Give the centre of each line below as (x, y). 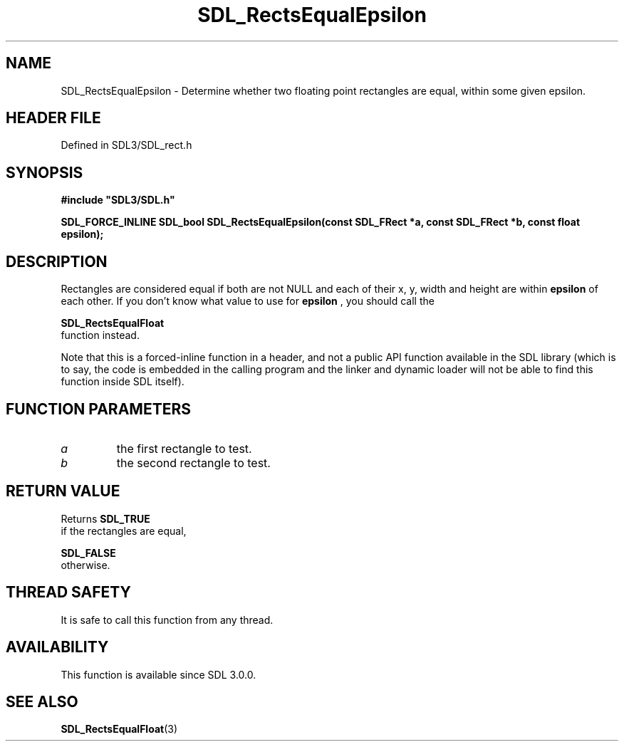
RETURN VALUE (63, 491)
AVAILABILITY (57, 647)
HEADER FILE (53, 118)
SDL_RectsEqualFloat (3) (119, 729)
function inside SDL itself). (123, 382)
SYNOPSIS (45, 172)
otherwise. (85, 565)
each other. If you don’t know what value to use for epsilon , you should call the (248, 301)
